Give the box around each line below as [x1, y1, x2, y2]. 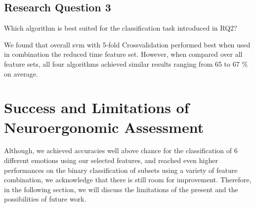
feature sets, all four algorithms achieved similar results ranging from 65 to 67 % [4, 58, 248, 69]
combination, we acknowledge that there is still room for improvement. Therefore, [4, 174, 252, 185]
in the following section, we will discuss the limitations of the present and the [4, 184, 238, 194]
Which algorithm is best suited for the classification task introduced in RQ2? [4, 23, 237, 33]
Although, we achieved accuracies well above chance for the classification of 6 [4, 145, 238, 156]
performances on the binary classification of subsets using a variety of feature [4, 165, 238, 175]
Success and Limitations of [4, 97, 189, 118]
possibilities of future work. [4, 194, 86, 204]
